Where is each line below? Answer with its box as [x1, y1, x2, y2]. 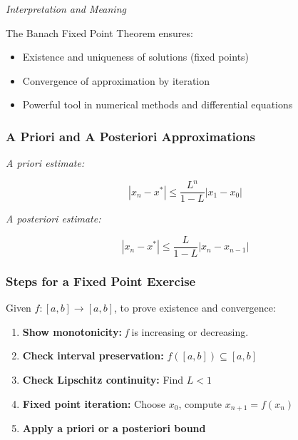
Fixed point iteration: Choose [22, 396, 166, 411]
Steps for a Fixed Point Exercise [6, 272, 196, 290]
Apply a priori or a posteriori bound [22, 421, 206, 436]
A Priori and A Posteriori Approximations [6, 127, 256, 145]
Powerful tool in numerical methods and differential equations [22, 97, 293, 112]
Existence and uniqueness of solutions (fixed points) [22, 49, 250, 64]
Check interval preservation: [22, 348, 164, 363]
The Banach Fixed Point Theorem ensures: [6, 25, 193, 40]
